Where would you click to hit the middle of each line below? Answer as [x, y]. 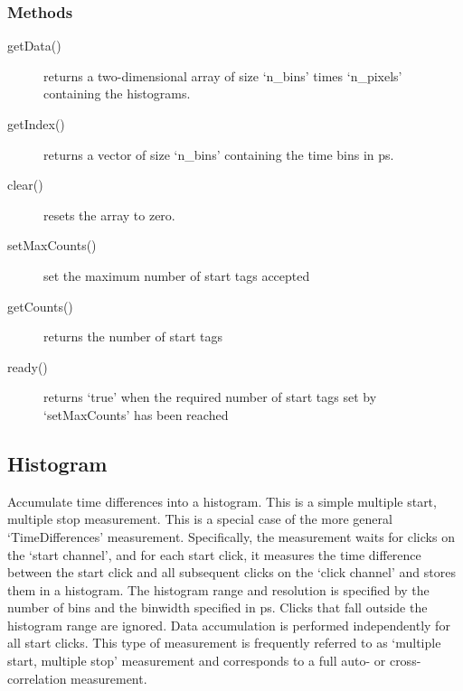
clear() [25, 185]
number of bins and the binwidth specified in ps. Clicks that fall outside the [217, 607]
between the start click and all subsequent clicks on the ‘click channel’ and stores [231, 572]
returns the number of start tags [133, 336]
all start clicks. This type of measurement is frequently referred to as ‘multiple [224, 643]
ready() [28, 366]
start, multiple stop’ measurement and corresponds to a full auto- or [197, 661]
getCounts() [40, 306]
